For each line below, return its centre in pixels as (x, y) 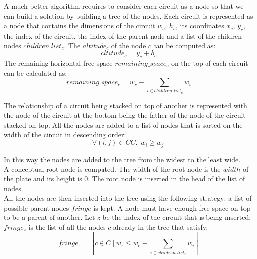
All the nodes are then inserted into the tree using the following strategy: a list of (128, 198)
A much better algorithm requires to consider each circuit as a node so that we (124, 6)
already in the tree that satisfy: (161, 227)
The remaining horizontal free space (58, 63)
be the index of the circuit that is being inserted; (177, 217)
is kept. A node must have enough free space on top (172, 207)
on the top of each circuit (209, 63)
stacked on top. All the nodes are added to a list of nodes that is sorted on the (123, 125)
